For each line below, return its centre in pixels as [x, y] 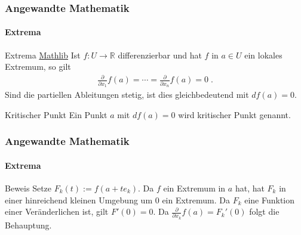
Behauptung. [28, 225]
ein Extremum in [194, 188]
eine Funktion [270, 200]
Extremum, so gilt [38, 67]
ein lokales [263, 55]
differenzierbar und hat [160, 55]
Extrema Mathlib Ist [43, 55]
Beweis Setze [28, 188]
